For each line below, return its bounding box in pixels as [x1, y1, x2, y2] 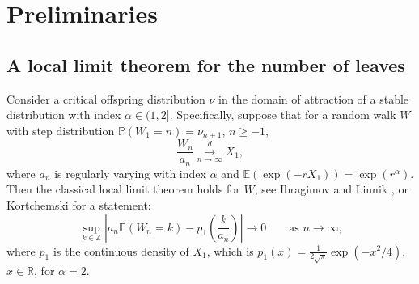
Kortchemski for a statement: [6, 196, 151, 213]
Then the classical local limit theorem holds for [6, 180, 240, 197]
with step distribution [6, 121, 115, 138]
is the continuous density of [53, 242, 189, 259]
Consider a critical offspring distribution [6, 90, 205, 107]
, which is [206, 242, 254, 259]
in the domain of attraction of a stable [218, 90, 409, 107]
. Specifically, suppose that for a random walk [169, 106, 396, 123]
